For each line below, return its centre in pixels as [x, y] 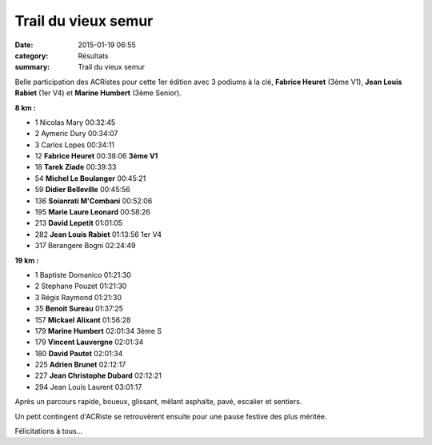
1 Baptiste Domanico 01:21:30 [83, 275]
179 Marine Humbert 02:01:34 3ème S [98, 331]
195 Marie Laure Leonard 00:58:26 [93, 212]
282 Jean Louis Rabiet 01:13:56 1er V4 [98, 234]
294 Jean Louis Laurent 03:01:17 [88, 387]
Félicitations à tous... [49, 431]
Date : [24, 45]
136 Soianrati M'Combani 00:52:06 [94, 201]
